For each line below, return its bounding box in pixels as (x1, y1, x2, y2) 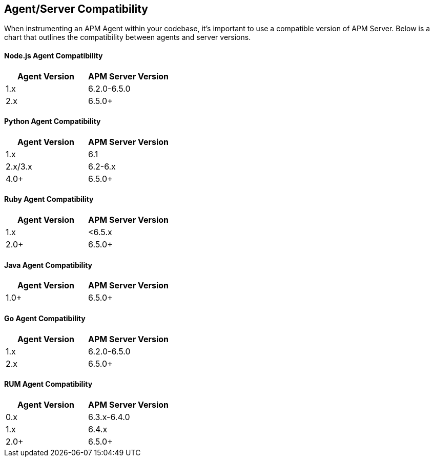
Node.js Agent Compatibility (4, 51, 103, 60)
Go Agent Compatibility (4, 313, 86, 323)
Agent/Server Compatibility (4, 3, 148, 15)
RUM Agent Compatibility (4, 380, 93, 389)
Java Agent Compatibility (4, 260, 93, 269)
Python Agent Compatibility (4, 117, 101, 126)
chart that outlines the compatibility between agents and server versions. (4, 33, 251, 42)
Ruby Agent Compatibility (4, 195, 94, 204)
